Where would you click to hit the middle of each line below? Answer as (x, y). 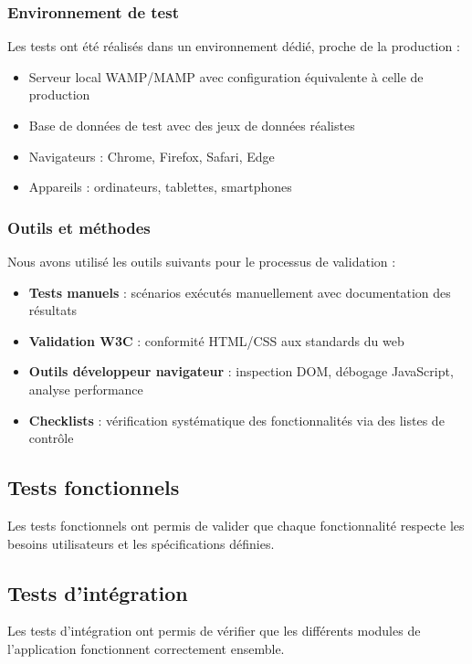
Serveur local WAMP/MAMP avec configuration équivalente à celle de (226, 76)
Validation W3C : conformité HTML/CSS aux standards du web (216, 340)
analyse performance (86, 389)
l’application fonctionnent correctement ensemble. (146, 648)
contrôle (51, 438)
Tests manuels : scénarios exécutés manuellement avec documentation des (240, 292)
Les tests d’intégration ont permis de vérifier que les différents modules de (214, 631)
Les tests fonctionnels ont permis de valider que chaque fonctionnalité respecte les (236, 525)
